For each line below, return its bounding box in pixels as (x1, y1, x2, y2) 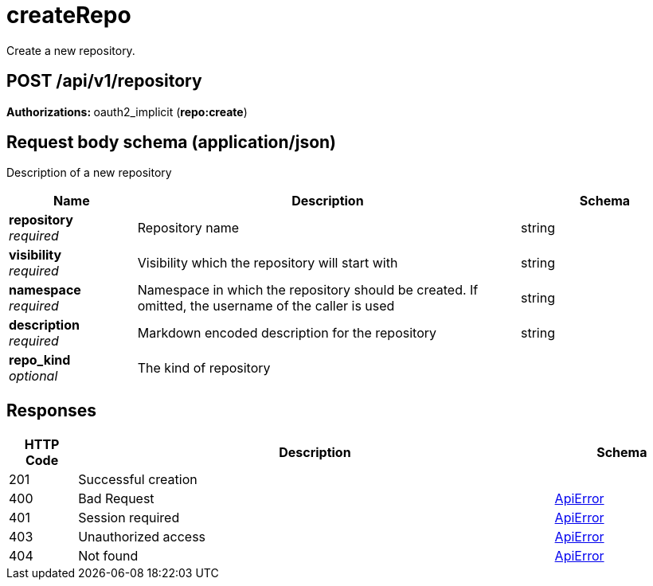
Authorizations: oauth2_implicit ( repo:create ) (6, 104, 248, 119)
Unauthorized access (78, 529, 206, 545)
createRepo (6, 2, 131, 29)
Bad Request (78, 490, 154, 507)
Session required (78, 510, 180, 526)
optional (9, 368, 58, 385)
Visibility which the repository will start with (137, 255, 398, 272)
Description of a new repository (6, 166, 172, 180)
